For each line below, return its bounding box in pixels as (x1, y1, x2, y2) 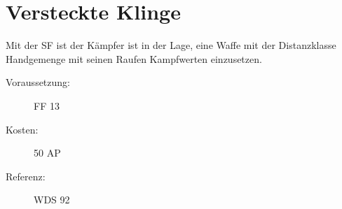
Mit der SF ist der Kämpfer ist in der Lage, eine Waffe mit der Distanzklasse (6, 38, 336, 52)
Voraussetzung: (6, 75, 70, 89)
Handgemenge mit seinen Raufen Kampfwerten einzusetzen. (6, 51, 262, 66)
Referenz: (6, 168, 46, 183)
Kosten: (6, 122, 39, 136)
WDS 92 (34, 192, 70, 207)
